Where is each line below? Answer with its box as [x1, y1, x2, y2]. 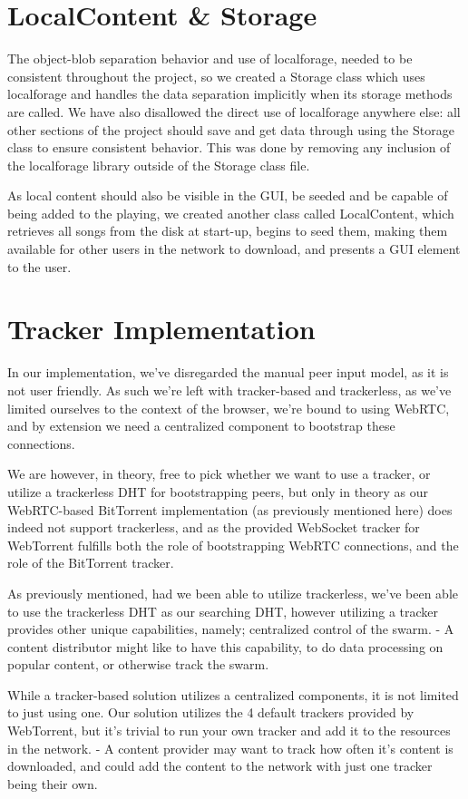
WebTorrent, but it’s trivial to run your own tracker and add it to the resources [7, 721, 451, 740]
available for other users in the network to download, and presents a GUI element [7, 239, 461, 258]
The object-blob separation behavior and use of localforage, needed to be [7, 49, 413, 68]
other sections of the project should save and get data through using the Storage [7, 120, 454, 139]
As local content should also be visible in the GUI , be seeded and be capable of [7, 186, 448, 205]
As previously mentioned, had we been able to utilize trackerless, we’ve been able [7, 583, 458, 602]
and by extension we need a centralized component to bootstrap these [7, 416, 395, 435]
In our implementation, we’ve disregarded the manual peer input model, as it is [7, 363, 449, 382]
